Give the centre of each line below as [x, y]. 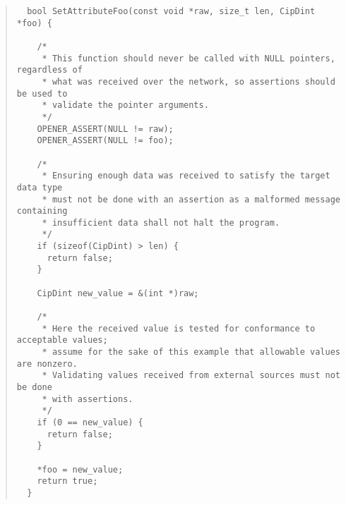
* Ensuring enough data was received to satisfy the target [186, 176]
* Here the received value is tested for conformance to [179, 328]
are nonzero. [47, 364]
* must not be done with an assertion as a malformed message [191, 199]
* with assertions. [88, 399]
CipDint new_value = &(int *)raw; [118, 293]
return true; [67, 481]
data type [40, 187]
